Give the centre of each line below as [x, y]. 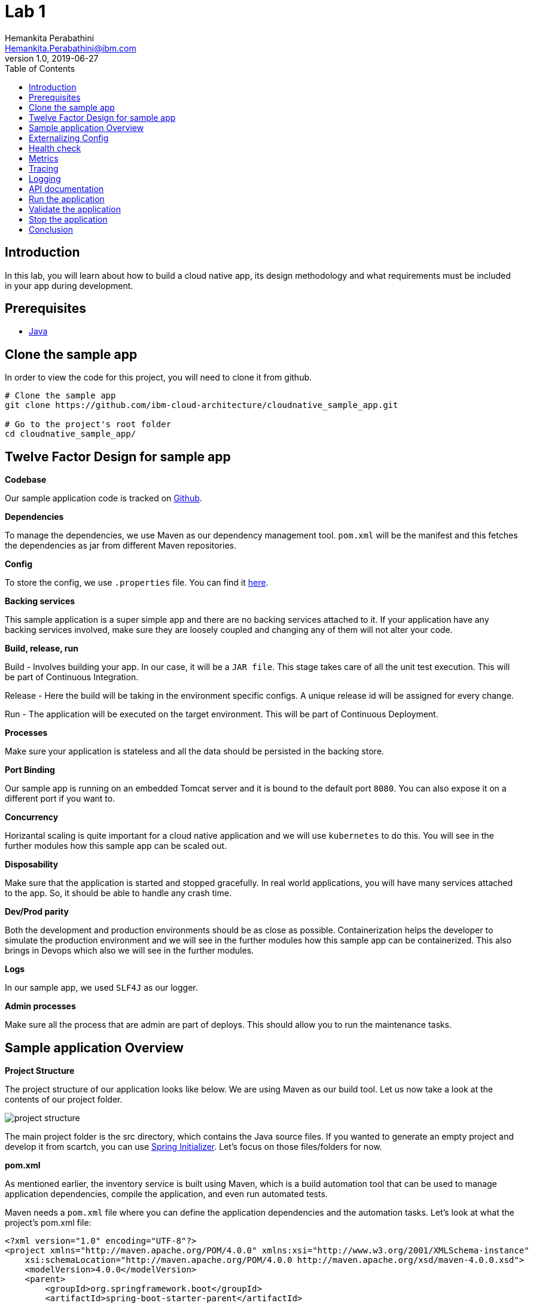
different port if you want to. [60, 799]
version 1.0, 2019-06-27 [52, 58]
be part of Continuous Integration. [72, 677]
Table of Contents [40, 68]
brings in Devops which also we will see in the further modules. [130, 951]
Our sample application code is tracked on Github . [103, 498]
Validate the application [75, 209]
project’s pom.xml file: [48, 1222]
